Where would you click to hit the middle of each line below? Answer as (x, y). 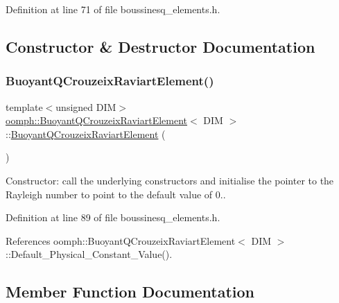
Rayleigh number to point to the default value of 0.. (116, 194)
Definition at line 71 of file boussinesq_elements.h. (113, 9)
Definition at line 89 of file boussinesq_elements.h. (113, 217)
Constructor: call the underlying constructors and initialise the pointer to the (170, 180)
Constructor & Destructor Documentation (160, 46)
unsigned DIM (86, 106)
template (24, 106)
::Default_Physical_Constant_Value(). (89, 254)
